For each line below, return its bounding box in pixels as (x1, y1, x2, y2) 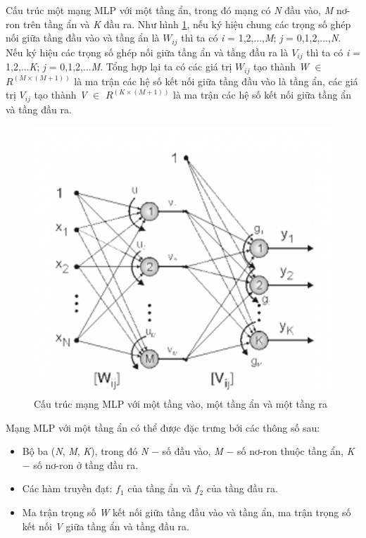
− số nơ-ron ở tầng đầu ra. (22, 457, 139, 472)
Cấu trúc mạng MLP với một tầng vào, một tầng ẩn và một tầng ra (34, 396, 327, 411)
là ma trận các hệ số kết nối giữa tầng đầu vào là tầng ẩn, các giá (74, 73, 358, 88)
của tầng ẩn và (127, 481, 191, 496)
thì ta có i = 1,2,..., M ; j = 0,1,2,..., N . (181, 30, 341, 45)
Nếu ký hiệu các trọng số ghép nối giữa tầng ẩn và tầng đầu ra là (6, 44, 289, 59)
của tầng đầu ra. (206, 481, 278, 496)
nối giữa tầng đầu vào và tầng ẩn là (6, 30, 160, 45)
